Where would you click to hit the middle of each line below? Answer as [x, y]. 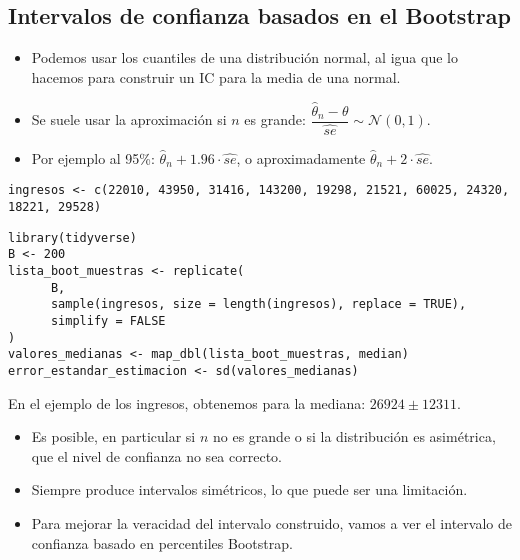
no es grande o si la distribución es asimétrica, [354, 436]
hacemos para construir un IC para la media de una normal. [216, 76]
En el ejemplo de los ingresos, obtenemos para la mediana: [187, 402]
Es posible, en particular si [113, 436]
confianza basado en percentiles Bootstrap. [162, 542]
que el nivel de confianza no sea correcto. [156, 455]
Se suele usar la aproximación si [129, 119]
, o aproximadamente [301, 157]
